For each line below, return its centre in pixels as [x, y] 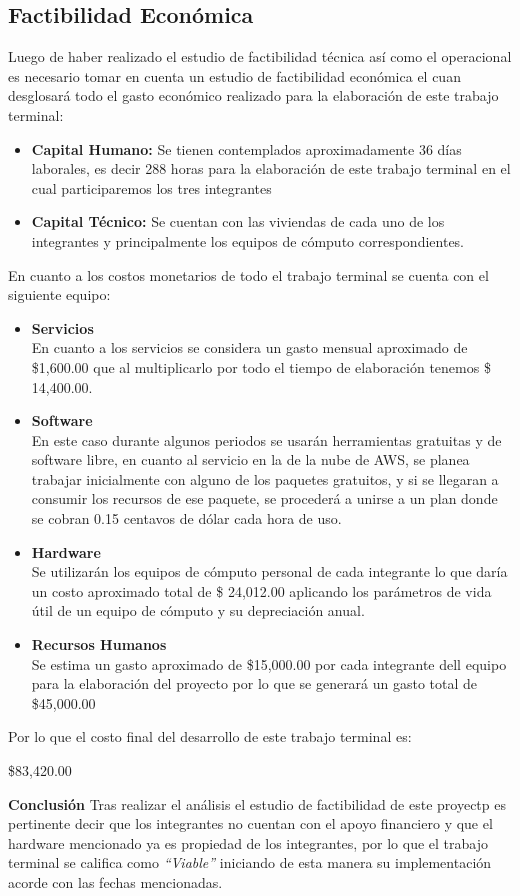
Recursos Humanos [99, 644]
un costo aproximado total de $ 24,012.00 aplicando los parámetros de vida [261, 590]
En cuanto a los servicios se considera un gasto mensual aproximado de [249, 347]
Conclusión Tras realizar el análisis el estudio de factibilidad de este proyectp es [257, 803]
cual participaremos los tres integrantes [151, 187]
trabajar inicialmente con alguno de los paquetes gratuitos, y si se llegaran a [265, 478]
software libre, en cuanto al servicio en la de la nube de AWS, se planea [250, 459]
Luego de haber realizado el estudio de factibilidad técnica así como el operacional [260, 56]
